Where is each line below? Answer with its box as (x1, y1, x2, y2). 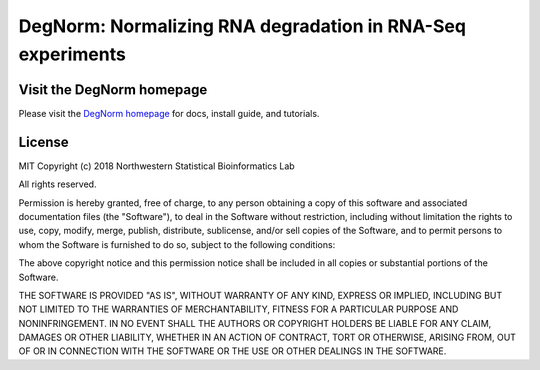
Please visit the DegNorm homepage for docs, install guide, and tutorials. (18, 107, 320, 119)
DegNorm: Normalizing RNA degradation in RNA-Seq (18, 15, 467, 37)
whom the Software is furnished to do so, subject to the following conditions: (18, 238, 336, 250)
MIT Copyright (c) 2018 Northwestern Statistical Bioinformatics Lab (18, 160, 295, 172)
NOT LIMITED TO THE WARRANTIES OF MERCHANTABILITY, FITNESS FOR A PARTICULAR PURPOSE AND (18, 303, 459, 315)
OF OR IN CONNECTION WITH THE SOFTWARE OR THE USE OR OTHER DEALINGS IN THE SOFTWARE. (18, 345, 447, 357)
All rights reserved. (18, 178, 97, 190)
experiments (18, 43, 127, 65)
